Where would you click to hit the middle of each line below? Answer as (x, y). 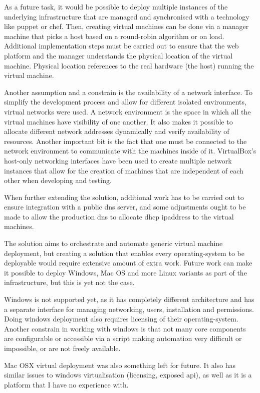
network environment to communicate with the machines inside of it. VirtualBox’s (130, 151)
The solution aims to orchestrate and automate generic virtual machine (113, 243)
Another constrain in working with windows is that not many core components (125, 328)
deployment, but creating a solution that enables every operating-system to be (124, 253)
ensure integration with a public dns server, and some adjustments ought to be (125, 207)
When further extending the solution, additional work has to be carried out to (124, 197)
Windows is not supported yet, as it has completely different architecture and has (129, 299)
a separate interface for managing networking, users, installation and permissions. (129, 309)
